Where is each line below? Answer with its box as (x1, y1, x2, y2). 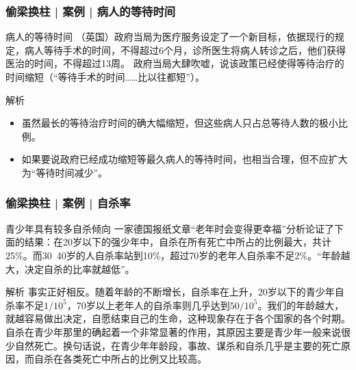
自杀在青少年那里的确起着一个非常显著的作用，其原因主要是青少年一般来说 (5, 324, 341, 339)
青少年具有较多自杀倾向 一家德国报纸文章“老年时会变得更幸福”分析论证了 (5, 221, 334, 235)
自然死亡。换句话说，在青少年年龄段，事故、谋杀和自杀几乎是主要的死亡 (14, 338, 341, 352)
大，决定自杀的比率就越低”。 (5, 261, 135, 276)
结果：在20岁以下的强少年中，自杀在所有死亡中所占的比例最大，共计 (24, 235, 331, 249)
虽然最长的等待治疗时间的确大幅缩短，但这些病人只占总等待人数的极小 (21, 116, 338, 130)
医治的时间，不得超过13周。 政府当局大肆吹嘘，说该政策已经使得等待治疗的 (5, 56, 344, 70)
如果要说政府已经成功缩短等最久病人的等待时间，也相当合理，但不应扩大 (21, 152, 348, 166)
